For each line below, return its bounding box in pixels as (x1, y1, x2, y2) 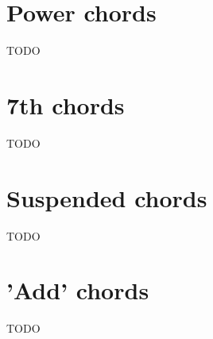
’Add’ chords (6, 274, 149, 306)
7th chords (6, 88, 125, 121)
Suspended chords (6, 181, 207, 214)
